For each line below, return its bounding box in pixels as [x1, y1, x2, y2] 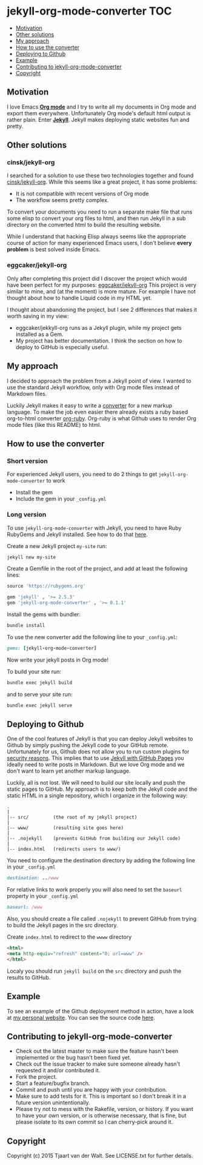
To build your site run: [7, 668, 62, 675]
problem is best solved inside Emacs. [7, 246, 101, 253]
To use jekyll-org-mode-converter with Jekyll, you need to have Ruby [7, 524, 182, 531]
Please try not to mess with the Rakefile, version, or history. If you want [15, 1106, 193, 1113]
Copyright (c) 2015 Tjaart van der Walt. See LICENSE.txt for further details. [7, 1152, 193, 1160]
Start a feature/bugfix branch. [15, 1079, 90, 1087]
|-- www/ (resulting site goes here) [7, 825, 124, 831]
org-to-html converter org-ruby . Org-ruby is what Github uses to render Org [7, 414, 196, 422]
